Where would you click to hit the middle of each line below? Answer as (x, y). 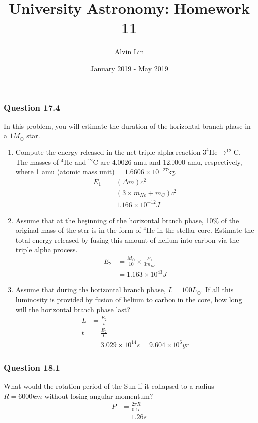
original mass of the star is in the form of (78, 230)
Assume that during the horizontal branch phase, (90, 290)
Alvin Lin (129, 52)
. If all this (217, 290)
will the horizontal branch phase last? (73, 309)
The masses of (37, 162)
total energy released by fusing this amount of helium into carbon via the (127, 239)
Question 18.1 (32, 367)
